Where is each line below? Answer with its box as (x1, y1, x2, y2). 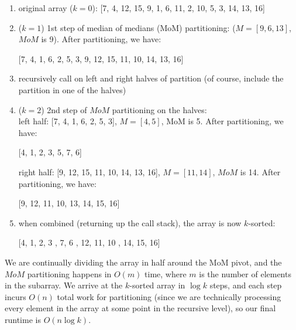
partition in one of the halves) (18, 83, 126, 96)
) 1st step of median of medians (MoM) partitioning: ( (41, 21, 236, 33)
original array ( (18, 2, 73, 13)
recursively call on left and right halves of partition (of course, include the (18, 72, 284, 84)
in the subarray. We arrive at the (5, 279, 123, 291)
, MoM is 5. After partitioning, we (161, 115, 284, 127)
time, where (144, 267, 187, 280)
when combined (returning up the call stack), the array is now (18, 216, 242, 229)
